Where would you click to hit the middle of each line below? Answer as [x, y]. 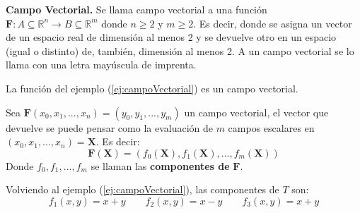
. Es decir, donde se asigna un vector [273, 23]
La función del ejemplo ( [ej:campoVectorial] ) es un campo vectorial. [152, 88]
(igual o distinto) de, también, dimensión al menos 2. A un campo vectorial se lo [180, 50]
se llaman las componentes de [160, 165]
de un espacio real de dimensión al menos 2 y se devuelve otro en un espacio [171, 37]
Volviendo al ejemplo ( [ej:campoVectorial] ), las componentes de [143, 189]
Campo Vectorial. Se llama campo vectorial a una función [137, 9]
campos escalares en [271, 127]
